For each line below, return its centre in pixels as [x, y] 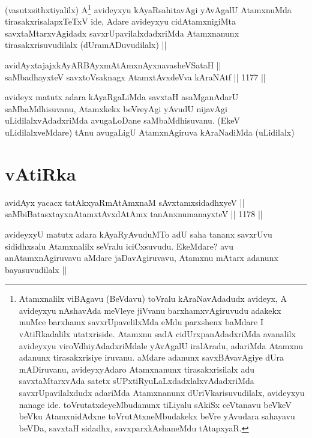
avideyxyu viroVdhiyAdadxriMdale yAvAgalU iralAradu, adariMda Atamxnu [161, 345]
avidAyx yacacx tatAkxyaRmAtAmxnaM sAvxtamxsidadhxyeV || [125, 202]
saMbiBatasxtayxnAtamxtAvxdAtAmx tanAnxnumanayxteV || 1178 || [134, 214]
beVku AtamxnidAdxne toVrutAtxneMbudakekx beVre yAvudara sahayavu [157, 416]
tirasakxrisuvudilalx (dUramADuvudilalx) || [86, 45]
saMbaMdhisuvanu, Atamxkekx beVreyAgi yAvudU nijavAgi [116, 108]
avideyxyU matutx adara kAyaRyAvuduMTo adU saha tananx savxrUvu [139, 234]
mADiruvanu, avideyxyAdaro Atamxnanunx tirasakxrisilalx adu [136, 369]
